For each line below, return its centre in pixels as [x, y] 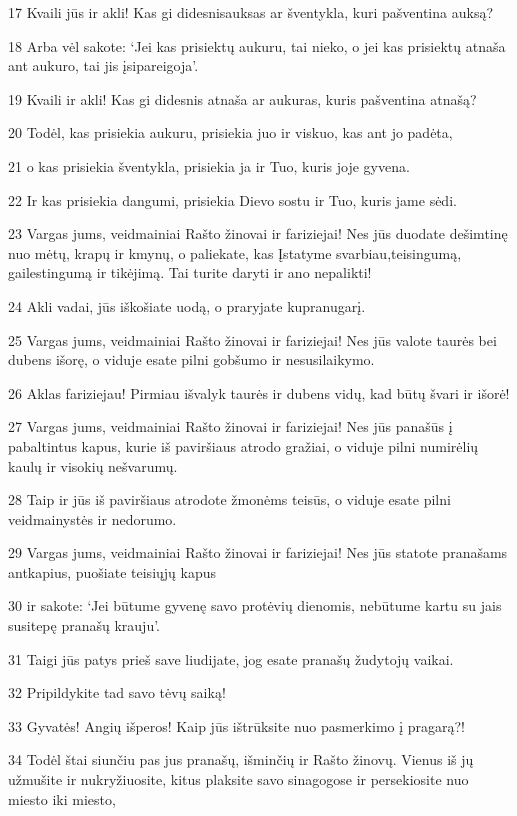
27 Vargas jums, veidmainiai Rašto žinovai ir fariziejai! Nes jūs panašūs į [230, 426]
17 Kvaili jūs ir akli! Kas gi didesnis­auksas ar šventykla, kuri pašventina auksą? [250, 12]
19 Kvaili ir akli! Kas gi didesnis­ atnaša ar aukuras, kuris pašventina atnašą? [242, 98]
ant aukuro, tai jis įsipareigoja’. [103, 65]
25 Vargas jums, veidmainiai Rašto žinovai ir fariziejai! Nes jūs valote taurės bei [252, 339]
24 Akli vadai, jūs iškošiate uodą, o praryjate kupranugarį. [187, 305]
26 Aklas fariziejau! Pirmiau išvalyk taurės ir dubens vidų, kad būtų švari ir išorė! [259, 392]
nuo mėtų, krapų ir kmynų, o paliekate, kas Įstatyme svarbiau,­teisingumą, [235, 252]
